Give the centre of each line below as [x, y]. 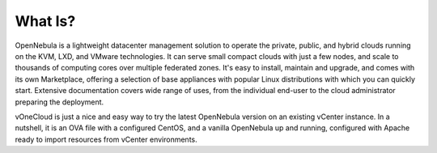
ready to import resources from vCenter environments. [106, 139]
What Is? [45, 21]
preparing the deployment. [59, 102]
